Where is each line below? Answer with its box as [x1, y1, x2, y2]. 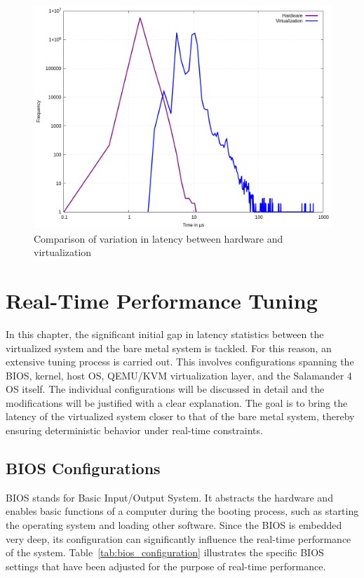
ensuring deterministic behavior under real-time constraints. [6, 423, 263, 438]
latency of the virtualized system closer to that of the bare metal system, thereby [6, 409, 355, 424]
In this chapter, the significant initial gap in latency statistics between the [6, 326, 324, 341]
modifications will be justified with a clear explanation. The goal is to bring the [6, 395, 348, 410]
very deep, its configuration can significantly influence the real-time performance [6, 531, 351, 546]
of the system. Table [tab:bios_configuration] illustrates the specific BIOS [6, 545, 324, 560]
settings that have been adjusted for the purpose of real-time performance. [6, 558, 326, 573]
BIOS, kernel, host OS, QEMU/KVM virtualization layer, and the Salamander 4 [6, 368, 352, 382]
